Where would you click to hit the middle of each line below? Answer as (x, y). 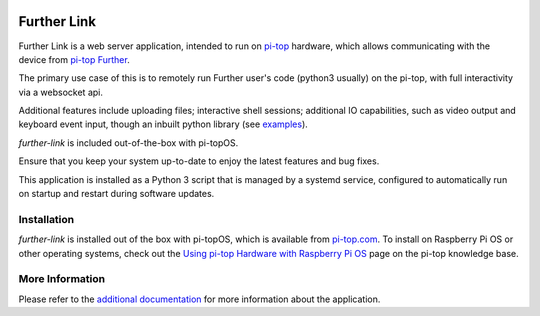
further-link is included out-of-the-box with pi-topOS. (128, 142)
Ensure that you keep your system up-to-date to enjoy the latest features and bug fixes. (199, 161)
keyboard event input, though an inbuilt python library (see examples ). (163, 124)
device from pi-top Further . (74, 59)
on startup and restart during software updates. (116, 194)
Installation (46, 219)
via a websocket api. (61, 92)
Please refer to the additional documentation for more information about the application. (199, 299)
